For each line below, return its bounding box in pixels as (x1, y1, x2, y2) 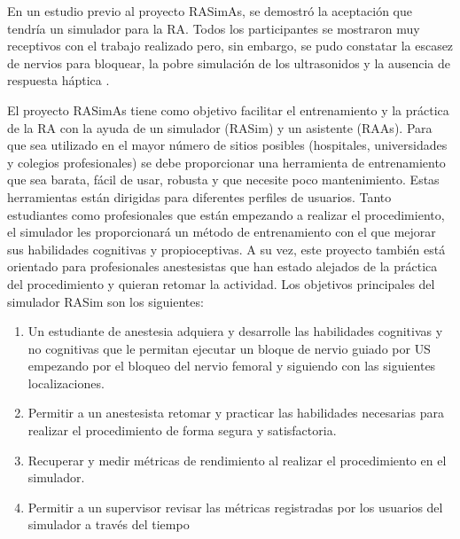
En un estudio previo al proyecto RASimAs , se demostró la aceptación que (7, 2, 412, 20)
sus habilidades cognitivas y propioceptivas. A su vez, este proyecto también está (7, 239, 446, 258)
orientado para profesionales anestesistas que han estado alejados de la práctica (7, 257, 438, 276)
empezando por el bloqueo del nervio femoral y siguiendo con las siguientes (27, 356, 436, 375)
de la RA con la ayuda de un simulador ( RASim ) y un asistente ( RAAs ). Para (7, 118, 433, 137)
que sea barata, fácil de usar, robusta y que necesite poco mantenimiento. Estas (7, 170, 440, 189)
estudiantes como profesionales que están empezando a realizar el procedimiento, (7, 205, 445, 223)
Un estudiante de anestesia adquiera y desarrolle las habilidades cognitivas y (27, 322, 443, 340)
